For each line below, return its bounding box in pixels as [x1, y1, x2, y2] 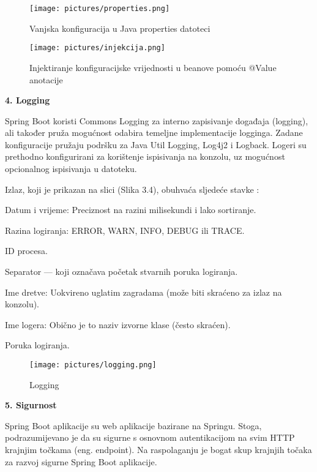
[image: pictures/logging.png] [29, 361, 157, 369]
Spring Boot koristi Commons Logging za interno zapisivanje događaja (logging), [5, 114, 308, 127]
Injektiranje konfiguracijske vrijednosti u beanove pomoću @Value [29, 61, 277, 73]
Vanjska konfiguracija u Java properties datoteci [29, 21, 211, 34]
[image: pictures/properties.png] [29, 4, 170, 13]
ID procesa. [5, 244, 48, 257]
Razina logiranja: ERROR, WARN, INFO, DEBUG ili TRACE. [5, 223, 245, 236]
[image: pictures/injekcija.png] [29, 43, 165, 53]
